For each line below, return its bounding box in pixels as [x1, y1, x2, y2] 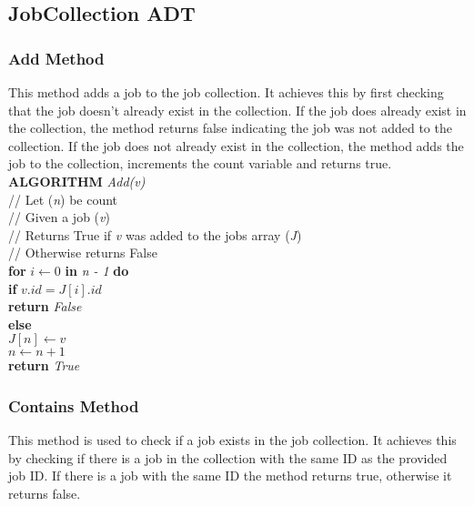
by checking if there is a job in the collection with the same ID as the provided [8, 448, 448, 467]
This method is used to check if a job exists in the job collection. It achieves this [8, 430, 457, 450]
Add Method [8, 46, 105, 69]
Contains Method [8, 394, 139, 417]
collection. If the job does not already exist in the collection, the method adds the [8, 136, 464, 155]
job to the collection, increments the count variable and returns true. [8, 154, 392, 173]
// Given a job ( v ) [8, 207, 110, 227]
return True [8, 356, 80, 375]
